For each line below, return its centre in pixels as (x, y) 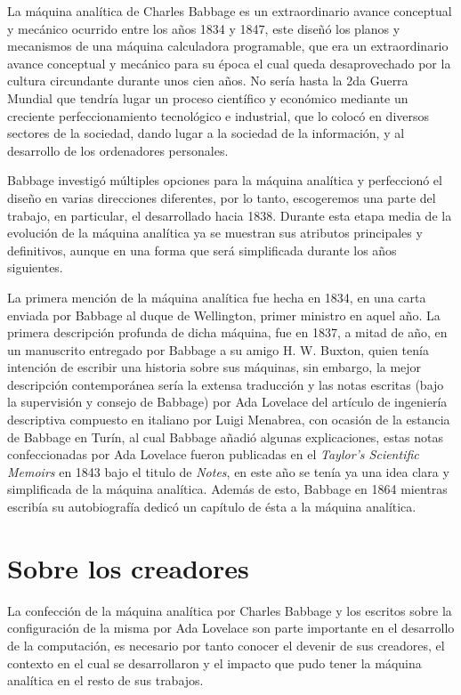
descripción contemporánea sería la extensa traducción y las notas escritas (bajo (226, 384)
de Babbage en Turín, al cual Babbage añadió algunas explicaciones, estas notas (226, 436)
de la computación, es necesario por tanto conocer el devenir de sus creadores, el (226, 645)
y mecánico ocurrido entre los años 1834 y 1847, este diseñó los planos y (204, 28)
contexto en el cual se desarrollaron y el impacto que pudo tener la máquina (214, 663)
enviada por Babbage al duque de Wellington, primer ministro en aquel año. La (224, 315)
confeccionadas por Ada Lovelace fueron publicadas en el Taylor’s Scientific (213, 454)
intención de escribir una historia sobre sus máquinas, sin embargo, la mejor (214, 367)
